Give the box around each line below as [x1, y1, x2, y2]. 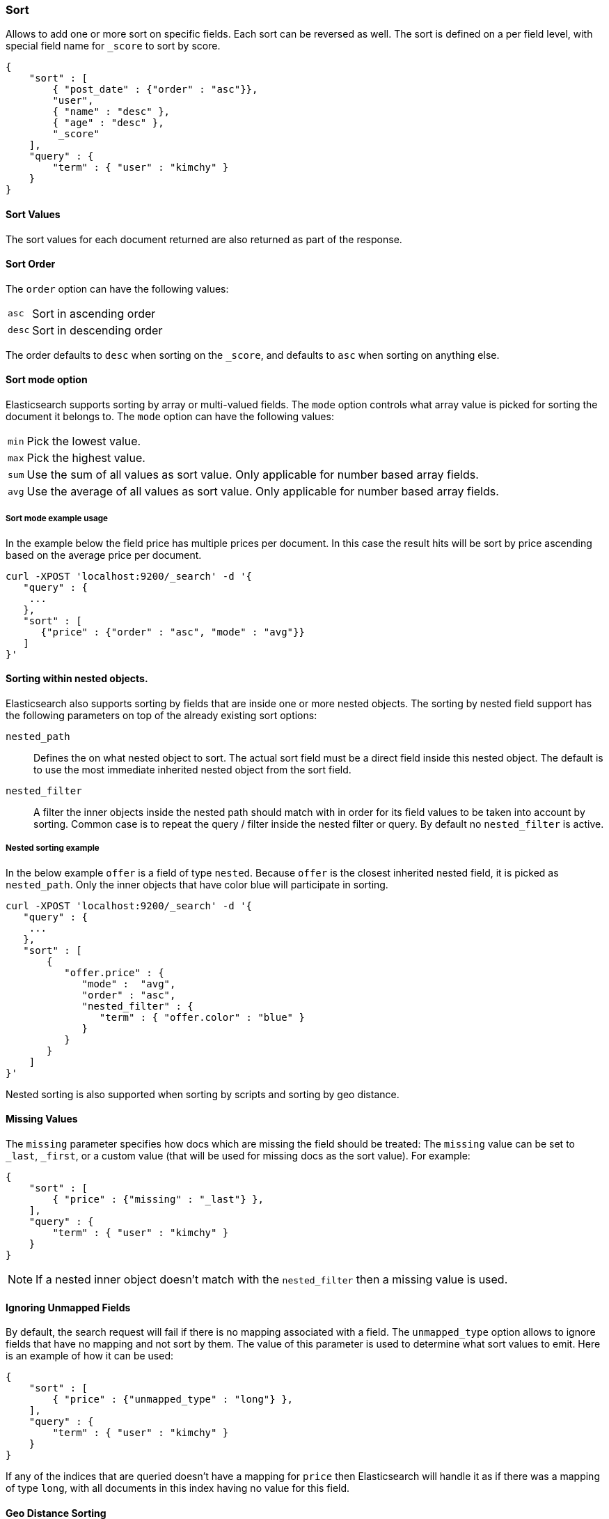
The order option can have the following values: [6, 282, 229, 295]
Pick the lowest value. [26, 434, 141, 449]
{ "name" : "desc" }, [52, 106, 171, 118]
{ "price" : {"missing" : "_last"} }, [52, 1194, 264, 1205]
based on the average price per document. [6, 548, 202, 561]
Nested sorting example [6, 843, 100, 854]
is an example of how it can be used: [6, 1350, 174, 1362]
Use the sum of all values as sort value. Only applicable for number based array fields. [26, 468, 479, 482]
